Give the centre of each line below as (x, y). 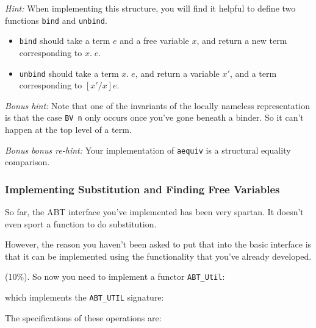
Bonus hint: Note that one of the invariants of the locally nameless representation (157, 105)
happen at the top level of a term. (68, 129)
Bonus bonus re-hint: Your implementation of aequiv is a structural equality (148, 150)
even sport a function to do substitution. (81, 223)
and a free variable (154, 41)
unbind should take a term (69, 73)
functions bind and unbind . (56, 20)
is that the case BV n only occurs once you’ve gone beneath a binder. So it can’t (154, 117)
